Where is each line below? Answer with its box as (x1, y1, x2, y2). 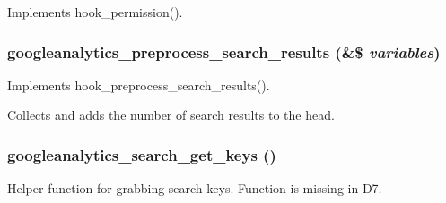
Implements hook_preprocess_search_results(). (7, 75, 270, 94)
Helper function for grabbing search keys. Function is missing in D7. (7, 179, 382, 198)
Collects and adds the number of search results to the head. (7, 106, 335, 124)
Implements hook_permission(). (7, 3, 183, 21)
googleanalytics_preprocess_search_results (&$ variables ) (7, 40, 441, 63)
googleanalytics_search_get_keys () (7, 143, 276, 165)
